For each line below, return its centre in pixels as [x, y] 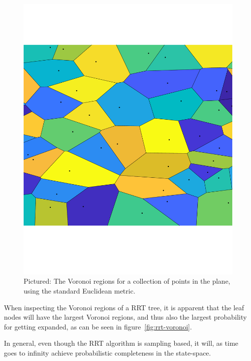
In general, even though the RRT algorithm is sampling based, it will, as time [121, 343]
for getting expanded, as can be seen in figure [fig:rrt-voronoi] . [98, 326]
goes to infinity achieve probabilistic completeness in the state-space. [108, 353]
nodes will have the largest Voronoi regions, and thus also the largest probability [125, 317]
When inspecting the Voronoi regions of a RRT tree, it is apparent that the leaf [124, 307]
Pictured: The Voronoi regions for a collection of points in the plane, [127, 281]
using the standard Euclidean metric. [79, 291]
